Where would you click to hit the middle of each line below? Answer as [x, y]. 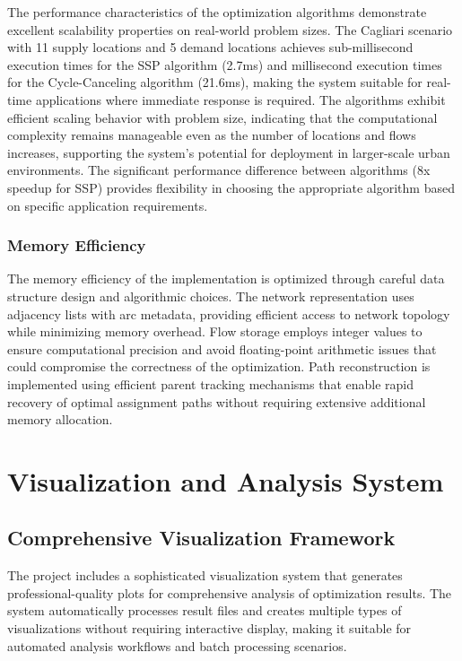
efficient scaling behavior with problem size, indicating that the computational [222, 117]
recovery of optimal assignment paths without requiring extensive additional [217, 401]
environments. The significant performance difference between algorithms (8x [219, 170]
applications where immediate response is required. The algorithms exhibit [240, 99]
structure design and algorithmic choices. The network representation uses [211, 296]
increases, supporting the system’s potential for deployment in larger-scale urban [229, 152]
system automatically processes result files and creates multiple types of [205, 610]
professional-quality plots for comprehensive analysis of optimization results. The [230, 592]
